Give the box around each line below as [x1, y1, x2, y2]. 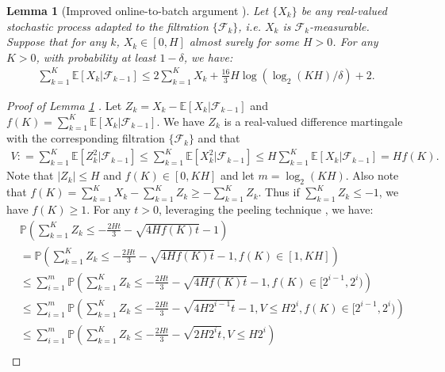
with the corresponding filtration [6, 130, 165, 146]
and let [221, 167, 255, 184]
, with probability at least [36, 48, 156, 65]
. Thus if [258, 184, 300, 200]
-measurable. [309, 17, 370, 34]
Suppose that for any [6, 33, 107, 50]
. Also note [345, 167, 399, 184]
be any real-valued [301, 2, 387, 18]
